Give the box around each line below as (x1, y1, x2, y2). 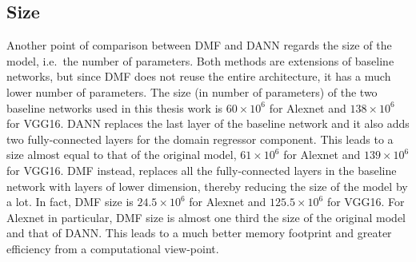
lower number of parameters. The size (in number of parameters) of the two (6, 83, 378, 100)
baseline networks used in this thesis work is (6, 99, 223, 116)
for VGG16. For (326, 193, 405, 210)
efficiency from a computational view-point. (6, 240, 219, 256)
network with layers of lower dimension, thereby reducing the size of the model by (6, 177, 408, 194)
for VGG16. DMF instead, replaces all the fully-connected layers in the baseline (6, 161, 397, 178)
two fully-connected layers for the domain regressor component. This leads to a (6, 130, 394, 147)
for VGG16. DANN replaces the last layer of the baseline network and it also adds (6, 115, 410, 132)
